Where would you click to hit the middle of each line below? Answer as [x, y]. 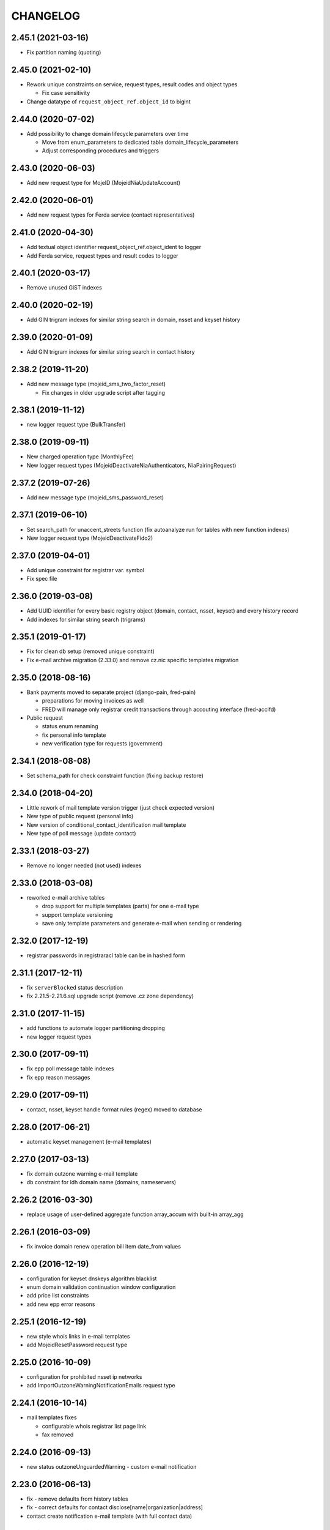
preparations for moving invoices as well [93, 701]
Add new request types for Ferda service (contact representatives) [111, 215]
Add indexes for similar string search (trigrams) [86, 619]
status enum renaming [70, 726]
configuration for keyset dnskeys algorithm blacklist [92, 1278]
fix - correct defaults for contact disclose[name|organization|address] [115, 1507]
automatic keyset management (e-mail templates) [89, 1141]
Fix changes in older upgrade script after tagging [103, 392]
